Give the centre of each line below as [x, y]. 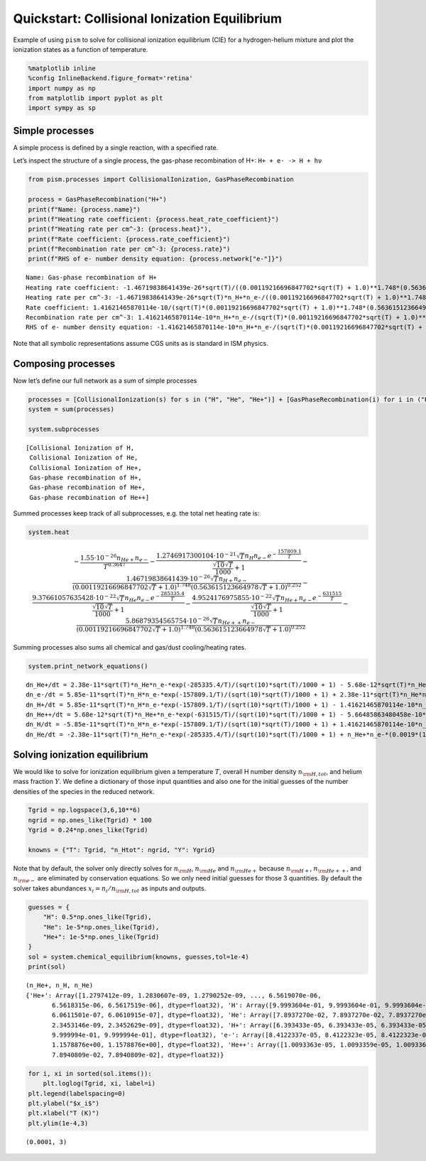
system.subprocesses [64, 429]
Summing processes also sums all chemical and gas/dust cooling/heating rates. [130, 647]
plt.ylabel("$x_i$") [64, 1103]
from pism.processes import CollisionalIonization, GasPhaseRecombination [161, 180]
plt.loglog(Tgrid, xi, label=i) [99, 1084]
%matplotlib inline [62, 68]
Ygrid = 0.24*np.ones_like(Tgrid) [88, 830]
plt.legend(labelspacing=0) [77, 1093]
